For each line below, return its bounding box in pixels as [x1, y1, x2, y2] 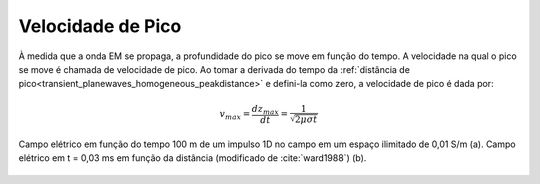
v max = [219, 108, 251, 122]
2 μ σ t [295, 113, 318, 125]
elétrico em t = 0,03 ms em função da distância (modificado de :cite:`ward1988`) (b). [18, 152, 367, 164]
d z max [251, 103, 280, 117]
